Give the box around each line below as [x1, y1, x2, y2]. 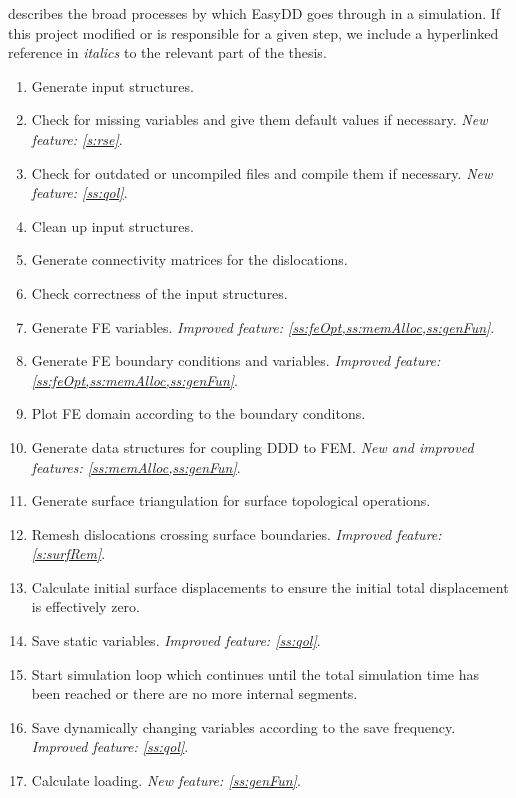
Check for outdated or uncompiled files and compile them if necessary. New [31, 162, 493, 183]
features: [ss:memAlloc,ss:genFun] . [31, 456, 241, 477]
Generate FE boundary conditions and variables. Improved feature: [31, 350, 441, 371]
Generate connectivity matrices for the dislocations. [31, 249, 348, 270]
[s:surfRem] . [31, 543, 106, 564]
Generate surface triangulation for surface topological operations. [31, 490, 431, 511]
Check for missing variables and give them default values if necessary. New [31, 109, 488, 130]
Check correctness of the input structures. [31, 282, 288, 303]
